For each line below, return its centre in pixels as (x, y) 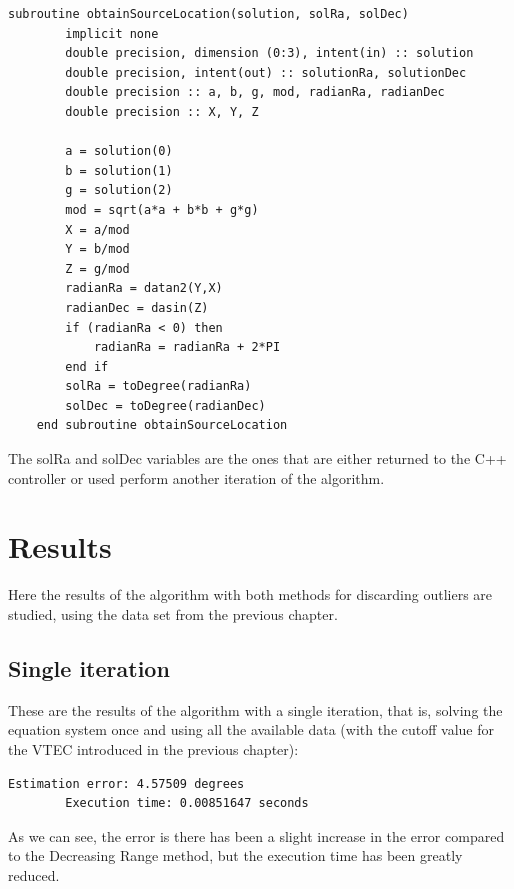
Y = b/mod (97, 249)
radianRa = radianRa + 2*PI (187, 347)
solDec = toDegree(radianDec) (165, 405)
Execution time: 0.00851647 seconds (187, 803)
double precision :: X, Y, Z (162, 111)
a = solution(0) (119, 151)
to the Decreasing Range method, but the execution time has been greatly (235, 855)
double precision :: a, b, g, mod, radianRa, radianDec (255, 92)
